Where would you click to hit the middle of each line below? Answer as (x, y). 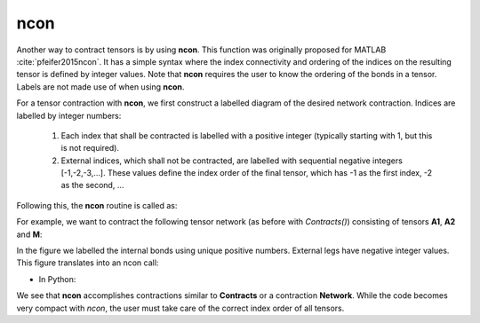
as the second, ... (92, 185)
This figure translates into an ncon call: (88, 263)
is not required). (90, 148)
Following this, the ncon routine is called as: (97, 205)
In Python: (57, 279)
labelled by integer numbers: (69, 115)
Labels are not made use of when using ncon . (100, 87)
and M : (29, 234)
